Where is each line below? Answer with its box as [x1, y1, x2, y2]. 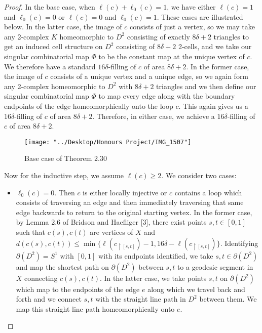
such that [16, 226, 46, 237]
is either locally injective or [83, 187, 167, 197]
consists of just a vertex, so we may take [130, 21, 255, 32]
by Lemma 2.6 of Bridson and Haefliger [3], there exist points [16, 217, 207, 227]
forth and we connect [16, 294, 82, 304]
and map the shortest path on [16, 261, 109, 272]
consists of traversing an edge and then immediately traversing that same [16, 197, 244, 207]
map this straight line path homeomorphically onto [16, 303, 175, 314]
